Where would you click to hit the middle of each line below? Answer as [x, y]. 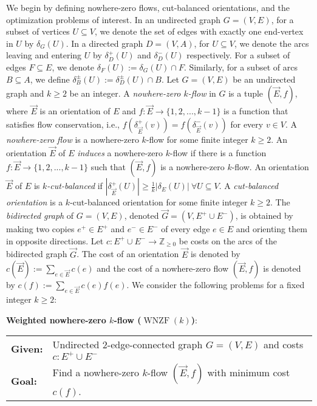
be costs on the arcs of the [228, 240]
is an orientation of [75, 111]
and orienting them [271, 229]
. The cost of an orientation [128, 254]
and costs [284, 345]
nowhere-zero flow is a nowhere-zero [73, 139]
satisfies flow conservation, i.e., [63, 124]
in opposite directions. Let [55, 240]
